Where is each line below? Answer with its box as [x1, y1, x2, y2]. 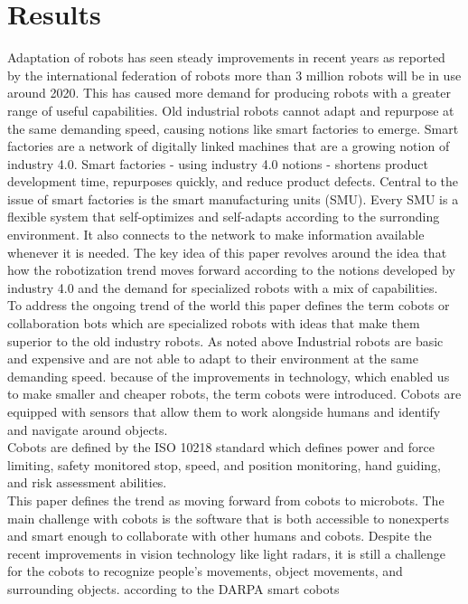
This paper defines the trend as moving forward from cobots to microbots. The [7, 490, 445, 509]
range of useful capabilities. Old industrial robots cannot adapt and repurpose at [7, 100, 454, 119]
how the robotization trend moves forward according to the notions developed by [7, 260, 455, 279]
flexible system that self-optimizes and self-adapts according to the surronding [7, 207, 440, 226]
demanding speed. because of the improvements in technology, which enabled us [7, 366, 450, 385]
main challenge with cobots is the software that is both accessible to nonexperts [7, 508, 450, 527]
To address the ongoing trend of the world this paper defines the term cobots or [7, 296, 450, 315]
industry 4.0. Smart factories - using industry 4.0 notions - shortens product [7, 154, 428, 173]
